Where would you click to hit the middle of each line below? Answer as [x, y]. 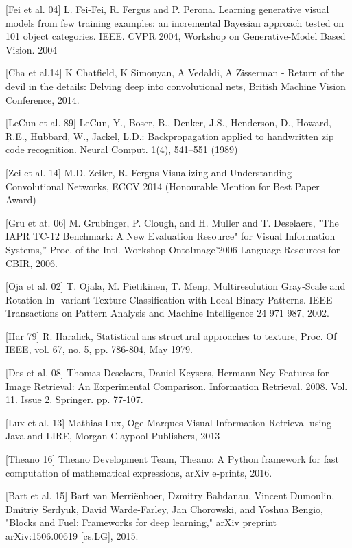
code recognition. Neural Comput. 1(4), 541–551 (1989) [122, 149]
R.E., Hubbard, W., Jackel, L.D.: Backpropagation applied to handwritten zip [170, 136]
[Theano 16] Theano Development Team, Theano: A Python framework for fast [172, 459]
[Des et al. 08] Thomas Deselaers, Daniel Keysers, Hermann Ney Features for [167, 373]
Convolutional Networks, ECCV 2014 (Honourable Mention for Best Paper [163, 186]
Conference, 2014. [43, 99]
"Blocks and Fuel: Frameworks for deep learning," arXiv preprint [141, 522]
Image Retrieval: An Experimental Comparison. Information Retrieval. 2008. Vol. [177, 386]
